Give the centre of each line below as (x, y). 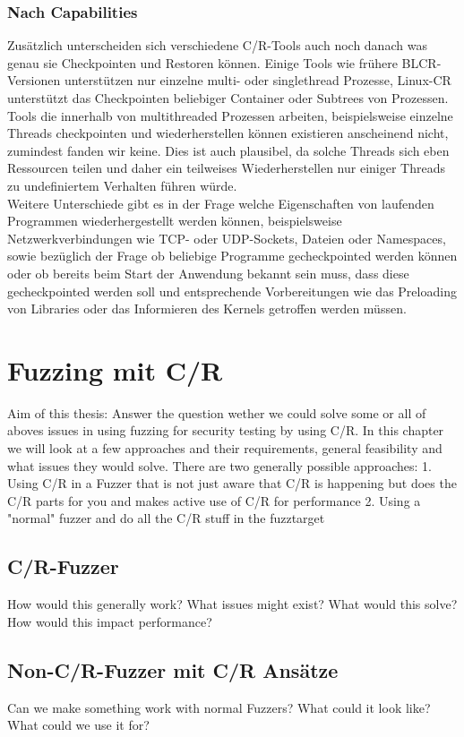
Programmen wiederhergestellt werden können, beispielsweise (175, 221)
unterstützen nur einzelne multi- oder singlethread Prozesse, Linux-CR (258, 80)
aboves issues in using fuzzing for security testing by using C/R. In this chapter (226, 430)
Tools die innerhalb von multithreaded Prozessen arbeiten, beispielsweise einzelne (230, 115)
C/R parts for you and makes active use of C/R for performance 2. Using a (214, 500)
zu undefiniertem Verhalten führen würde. (122, 185)
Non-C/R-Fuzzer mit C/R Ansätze (173, 669)
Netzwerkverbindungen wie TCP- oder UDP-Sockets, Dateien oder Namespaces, (227, 238)
